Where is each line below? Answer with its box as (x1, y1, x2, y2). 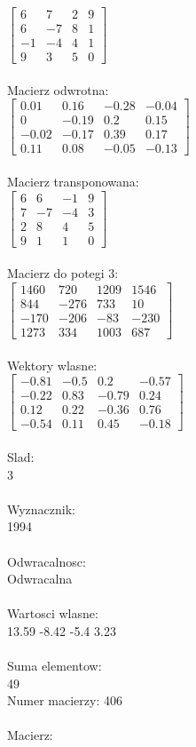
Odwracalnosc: (7, 552, 86, 570)
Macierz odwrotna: (7, 80, 109, 99)
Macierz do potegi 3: (7, 264, 119, 282)
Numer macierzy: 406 (7, 691, 122, 710)
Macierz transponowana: (7, 172, 139, 191)
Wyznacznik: (7, 499, 76, 518)
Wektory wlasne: (7, 355, 98, 374)
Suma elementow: (7, 656, 102, 675)
